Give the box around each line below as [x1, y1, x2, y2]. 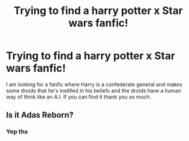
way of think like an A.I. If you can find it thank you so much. [6, 93, 152, 100]
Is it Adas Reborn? [6, 110, 74, 120]
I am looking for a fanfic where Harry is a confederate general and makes [6, 80, 183, 88]
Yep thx [6, 128, 28, 136]
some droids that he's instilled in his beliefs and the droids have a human [6, 87, 181, 94]
